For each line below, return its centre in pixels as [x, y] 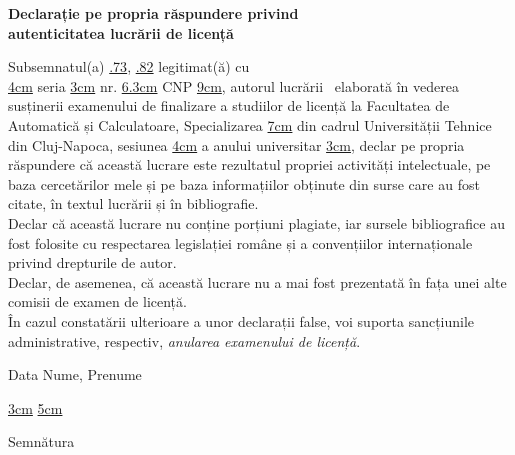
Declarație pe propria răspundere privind [153, 13]
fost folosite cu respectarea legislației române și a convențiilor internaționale [240, 242]
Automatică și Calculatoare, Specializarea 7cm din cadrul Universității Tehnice [250, 124]
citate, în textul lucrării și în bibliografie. [133, 203]
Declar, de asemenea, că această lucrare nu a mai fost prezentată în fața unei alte [257, 281]
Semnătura [41, 441]
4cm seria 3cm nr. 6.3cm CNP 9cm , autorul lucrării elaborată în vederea [233, 85]
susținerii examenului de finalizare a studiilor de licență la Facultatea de [229, 105]
